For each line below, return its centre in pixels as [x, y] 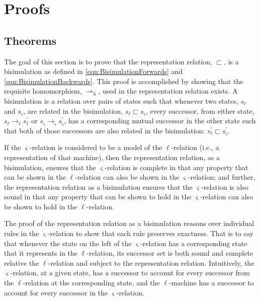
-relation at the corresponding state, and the [91, 283]
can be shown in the [35, 177]
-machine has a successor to [211, 283]
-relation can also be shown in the [127, 177]
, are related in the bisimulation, [73, 110]
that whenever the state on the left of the [68, 243]
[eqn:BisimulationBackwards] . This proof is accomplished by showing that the [124, 81]
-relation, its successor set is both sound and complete [170, 253]
